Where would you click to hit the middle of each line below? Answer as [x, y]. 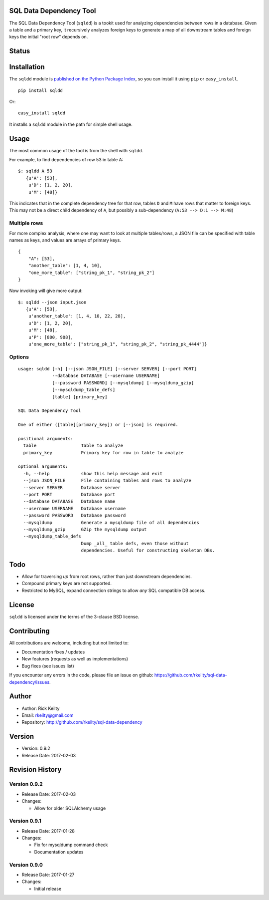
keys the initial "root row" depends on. [49, 37]
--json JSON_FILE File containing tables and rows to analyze [107, 481]
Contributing [29, 631]
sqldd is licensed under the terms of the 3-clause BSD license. [74, 616]
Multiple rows [26, 223]
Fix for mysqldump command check [71, 845]
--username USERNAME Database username [74, 508]
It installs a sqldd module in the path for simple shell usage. [71, 124]
